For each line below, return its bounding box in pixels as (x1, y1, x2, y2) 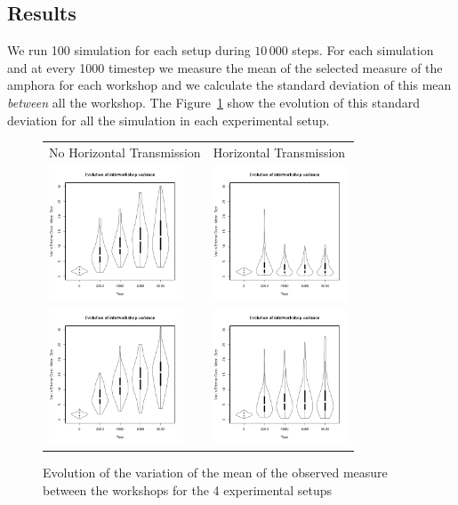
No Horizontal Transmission (49, 142, 201, 161)
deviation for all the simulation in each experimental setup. (7, 110, 330, 129)
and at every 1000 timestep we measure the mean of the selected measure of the (7, 58, 443, 76)
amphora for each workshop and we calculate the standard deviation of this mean (7, 76, 452, 94)
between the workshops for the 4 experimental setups (43, 480, 333, 499)
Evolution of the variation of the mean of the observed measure (43, 463, 388, 482)
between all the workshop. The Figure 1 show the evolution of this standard (7, 92, 421, 111)
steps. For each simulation (292, 41, 434, 60)
